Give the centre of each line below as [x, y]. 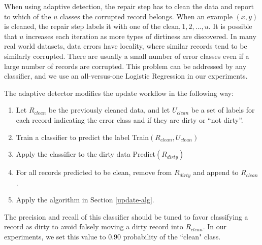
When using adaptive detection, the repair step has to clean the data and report [129, 6]
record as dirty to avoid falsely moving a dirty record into [94, 226]
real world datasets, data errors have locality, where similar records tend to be [126, 46]
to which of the [28, 16]
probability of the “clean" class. [172, 236]
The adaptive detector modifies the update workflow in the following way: [119, 93]
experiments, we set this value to [55, 236]
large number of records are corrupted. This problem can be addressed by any [125, 66]
